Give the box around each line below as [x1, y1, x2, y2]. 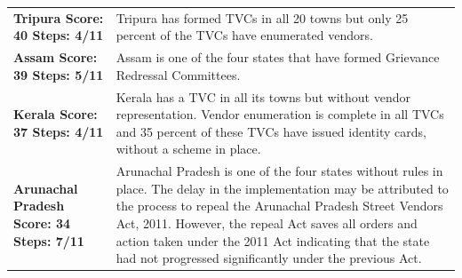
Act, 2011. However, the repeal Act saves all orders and [115, 214, 418, 233]
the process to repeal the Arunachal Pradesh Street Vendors [115, 196, 443, 215]
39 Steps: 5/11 [13, 65, 104, 83]
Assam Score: [13, 48, 98, 67]
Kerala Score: [13, 105, 98, 123]
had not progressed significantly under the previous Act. [115, 249, 422, 267]
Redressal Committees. [115, 65, 241, 83]
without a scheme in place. [115, 139, 261, 158]
